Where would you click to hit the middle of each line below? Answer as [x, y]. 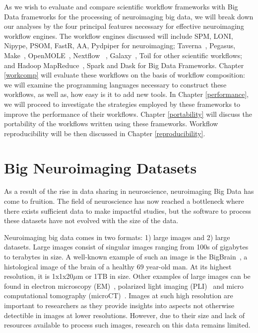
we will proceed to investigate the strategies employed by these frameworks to [122, 104]
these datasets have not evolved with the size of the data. [91, 220]
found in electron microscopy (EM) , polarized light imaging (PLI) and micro [124, 286]
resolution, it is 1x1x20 [39, 276]
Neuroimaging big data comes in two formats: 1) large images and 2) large [117, 237]
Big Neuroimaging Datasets [100, 167]
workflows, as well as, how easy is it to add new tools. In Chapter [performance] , [126, 94]
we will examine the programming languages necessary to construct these [115, 84]
